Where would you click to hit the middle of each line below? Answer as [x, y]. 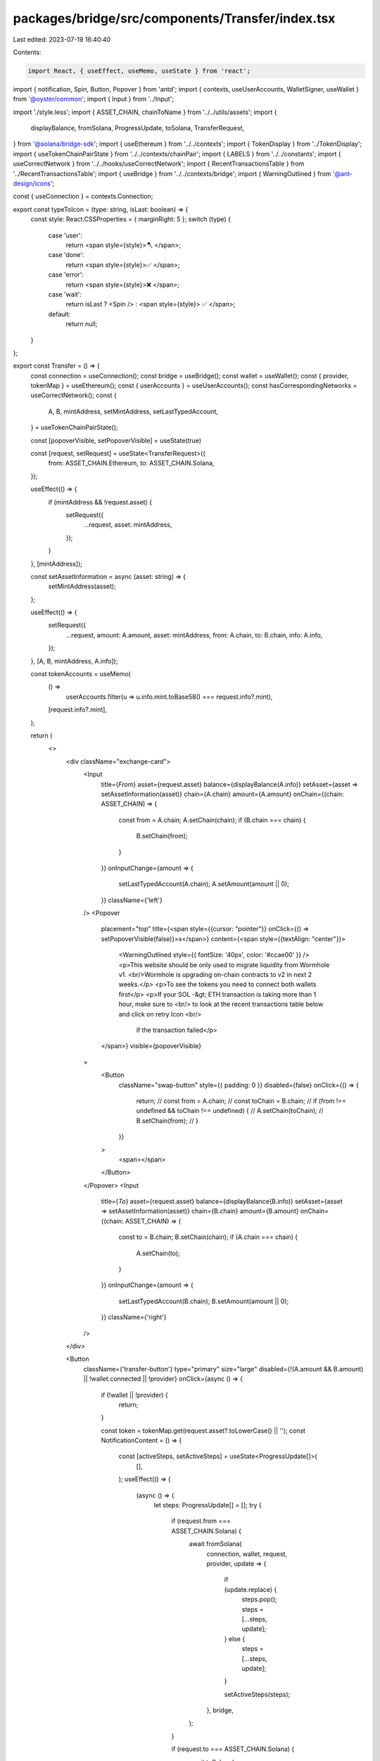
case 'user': [65, 235]
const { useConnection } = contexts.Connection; [83, 197]
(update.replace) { [251, 1589]
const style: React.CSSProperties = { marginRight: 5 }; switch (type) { [131, 219]
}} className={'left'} [132, 900]
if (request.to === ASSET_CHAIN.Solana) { [233, 1749]
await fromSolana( [215, 1544]
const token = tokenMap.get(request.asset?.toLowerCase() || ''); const [203, 1431]
